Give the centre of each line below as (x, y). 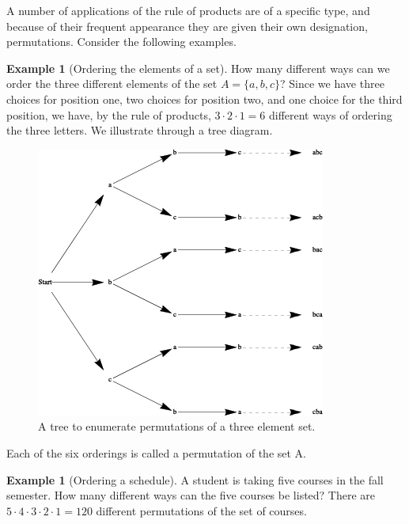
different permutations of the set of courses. (201, 510)
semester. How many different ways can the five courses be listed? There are (191, 495)
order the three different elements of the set (112, 84)
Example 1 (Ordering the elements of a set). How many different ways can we (198, 68)
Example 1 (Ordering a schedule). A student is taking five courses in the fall (195, 479)
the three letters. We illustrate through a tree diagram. (140, 130)
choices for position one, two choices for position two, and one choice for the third (204, 99)
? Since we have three (332, 84)
